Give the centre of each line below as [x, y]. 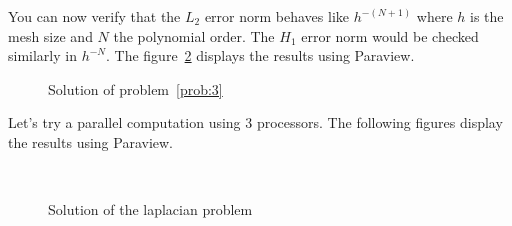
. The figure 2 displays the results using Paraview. [260, 55]
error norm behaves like [277, 16]
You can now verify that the [94, 16]
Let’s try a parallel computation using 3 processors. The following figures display [255, 122]
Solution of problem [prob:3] [135, 88]
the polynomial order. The [194, 35]
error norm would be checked [390, 35]
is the [487, 16]
